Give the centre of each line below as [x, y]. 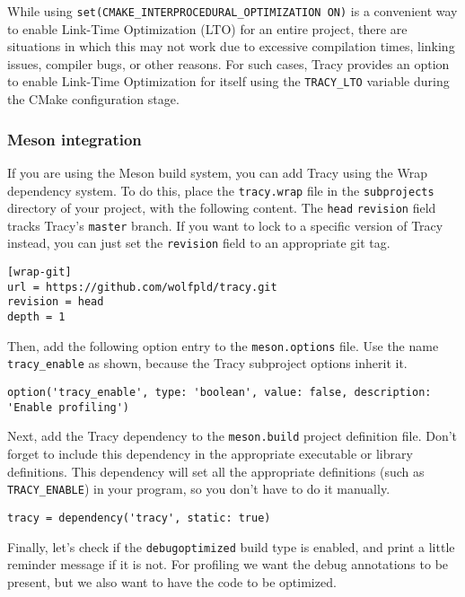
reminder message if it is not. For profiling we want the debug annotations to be [228, 564]
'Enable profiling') [69, 407]
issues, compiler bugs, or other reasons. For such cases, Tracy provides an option [228, 63]
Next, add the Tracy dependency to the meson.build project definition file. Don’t [232, 436]
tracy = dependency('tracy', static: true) [139, 518]
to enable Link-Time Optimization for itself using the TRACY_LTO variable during [228, 81]
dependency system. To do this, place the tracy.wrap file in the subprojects [221, 190]
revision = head [56, 302]
